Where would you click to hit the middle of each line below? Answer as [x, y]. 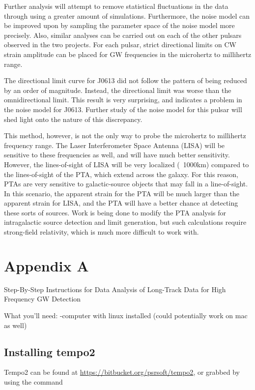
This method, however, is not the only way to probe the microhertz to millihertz [125, 135]
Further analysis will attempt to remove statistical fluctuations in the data [116, 6]
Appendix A [46, 265]
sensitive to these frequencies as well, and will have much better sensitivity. [117, 155]
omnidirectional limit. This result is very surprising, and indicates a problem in [123, 100]
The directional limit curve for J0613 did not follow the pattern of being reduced [126, 80]
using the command [33, 381]
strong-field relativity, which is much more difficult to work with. [101, 232]
